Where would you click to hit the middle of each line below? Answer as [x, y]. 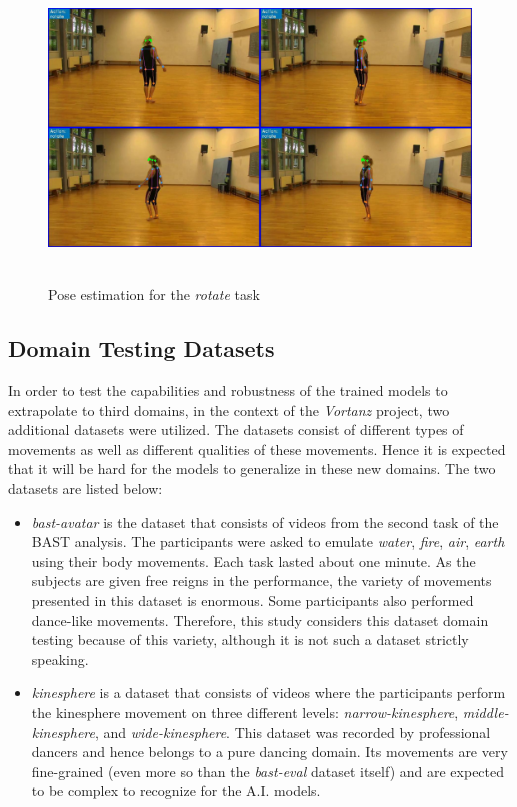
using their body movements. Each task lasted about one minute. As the [253, 560]
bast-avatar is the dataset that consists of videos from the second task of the [265, 521]
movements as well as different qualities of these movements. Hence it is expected [257, 448]
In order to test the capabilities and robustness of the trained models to [228, 390]
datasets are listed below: [85, 488]
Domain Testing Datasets [141, 348]
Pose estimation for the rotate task [154, 294]
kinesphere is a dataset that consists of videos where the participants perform [268, 692]
